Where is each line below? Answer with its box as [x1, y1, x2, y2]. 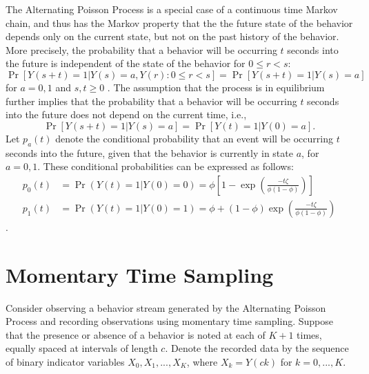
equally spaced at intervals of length [6, 341, 158, 355]
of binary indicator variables [6, 354, 125, 368]
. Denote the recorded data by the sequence [165, 341, 349, 355]
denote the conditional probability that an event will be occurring [55, 131, 333, 145]
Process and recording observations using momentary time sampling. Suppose [6, 314, 333, 328]
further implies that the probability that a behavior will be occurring [6, 93, 297, 108]
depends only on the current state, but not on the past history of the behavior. [6, 29, 339, 44]
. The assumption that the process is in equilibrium [107, 80, 325, 94]
